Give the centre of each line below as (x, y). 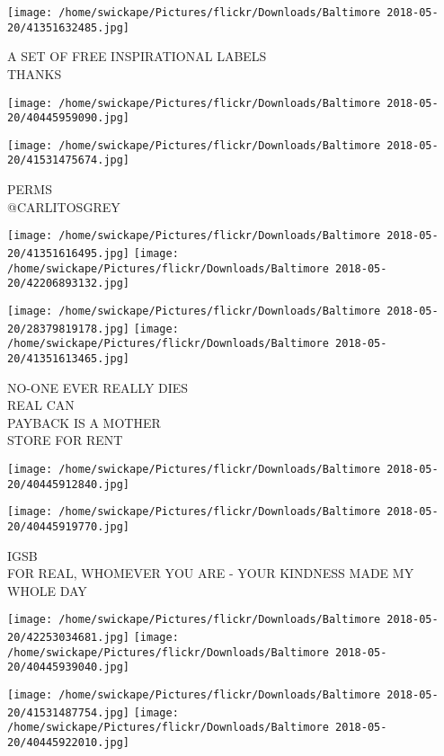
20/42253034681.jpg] (69, 637)
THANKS (35, 73)
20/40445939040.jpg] (69, 667)
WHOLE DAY (47, 590)
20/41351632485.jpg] (69, 27)
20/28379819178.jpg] (69, 329)
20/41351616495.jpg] (69, 253)
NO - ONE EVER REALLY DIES (98, 387)
